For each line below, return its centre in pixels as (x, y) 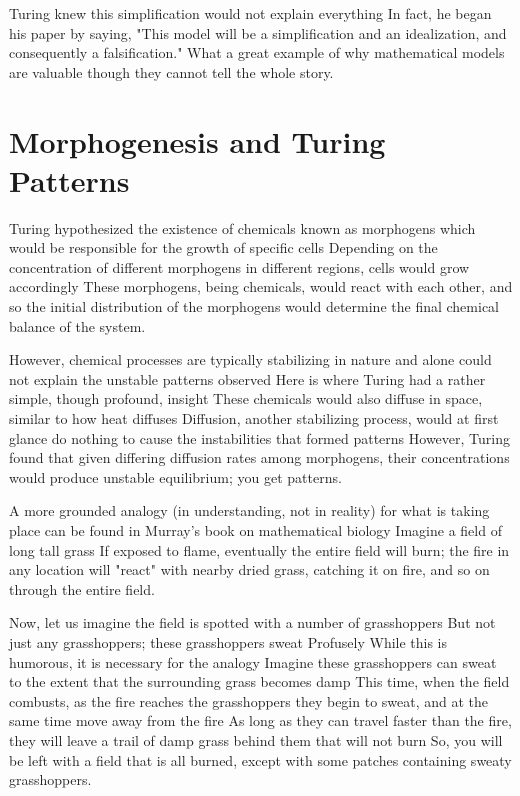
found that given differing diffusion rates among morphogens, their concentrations (259, 457)
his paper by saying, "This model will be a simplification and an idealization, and (258, 32)
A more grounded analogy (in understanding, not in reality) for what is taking (249, 510)
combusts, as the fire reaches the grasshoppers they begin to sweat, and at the (249, 700)
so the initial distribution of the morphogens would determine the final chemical (254, 306)
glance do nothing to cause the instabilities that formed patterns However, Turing (259, 437)
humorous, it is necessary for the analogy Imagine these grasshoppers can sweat (253, 661)
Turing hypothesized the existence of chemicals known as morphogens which (242, 227)
